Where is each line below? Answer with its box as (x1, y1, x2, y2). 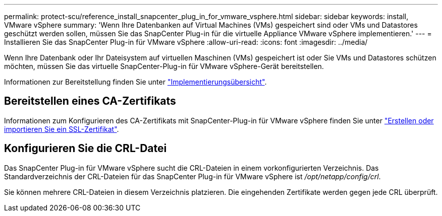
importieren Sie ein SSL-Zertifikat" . (4, 124, 119, 133)
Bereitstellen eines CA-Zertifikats (4, 95, 176, 108)
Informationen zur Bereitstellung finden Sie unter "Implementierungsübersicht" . (4, 78, 267, 86)
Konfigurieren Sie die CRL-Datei (4, 142, 167, 155)
